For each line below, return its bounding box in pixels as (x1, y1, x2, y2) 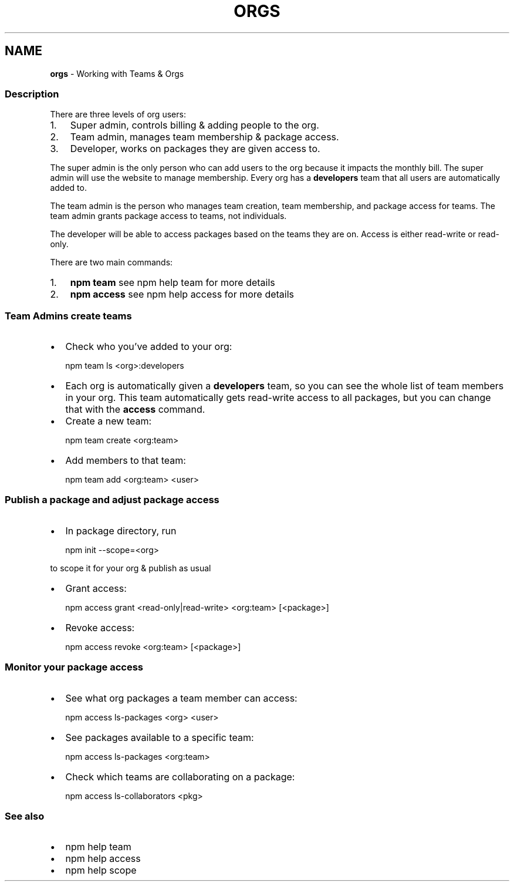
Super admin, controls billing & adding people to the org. (70, 119, 319, 132)
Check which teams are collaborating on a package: (65, 770, 295, 783)
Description (5, 87, 59, 100)
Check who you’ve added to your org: (65, 341, 232, 353)
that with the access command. (65, 403, 205, 416)
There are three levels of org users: (50, 109, 186, 120)
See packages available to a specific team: (65, 731, 254, 743)
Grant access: (65, 582, 127, 594)
